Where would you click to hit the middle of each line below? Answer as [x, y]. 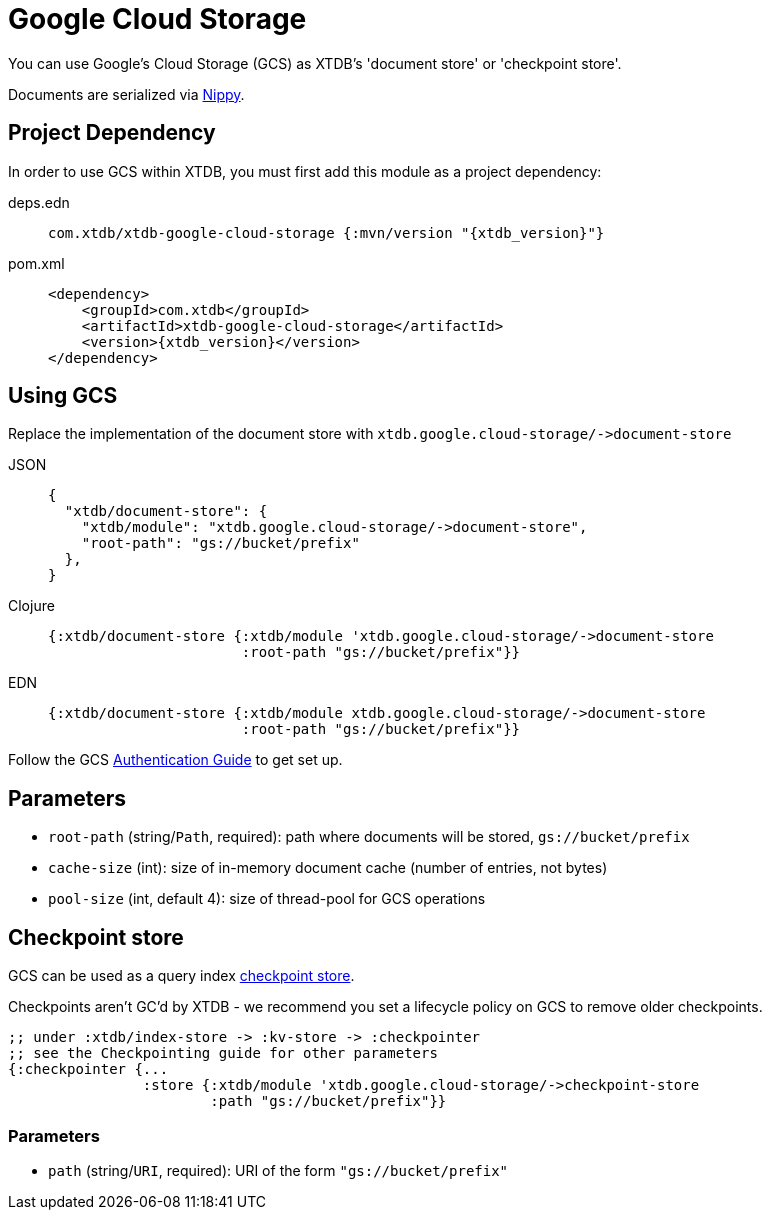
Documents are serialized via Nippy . [126, 94]
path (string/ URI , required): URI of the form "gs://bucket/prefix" [278, 1170]
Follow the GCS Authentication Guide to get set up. [175, 760]
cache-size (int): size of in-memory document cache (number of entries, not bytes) [328, 868]
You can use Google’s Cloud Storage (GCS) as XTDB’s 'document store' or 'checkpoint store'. [315, 63]
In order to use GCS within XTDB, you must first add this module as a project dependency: [305, 171]
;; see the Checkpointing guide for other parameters [223, 1053]
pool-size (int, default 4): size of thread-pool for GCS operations [267, 899]
